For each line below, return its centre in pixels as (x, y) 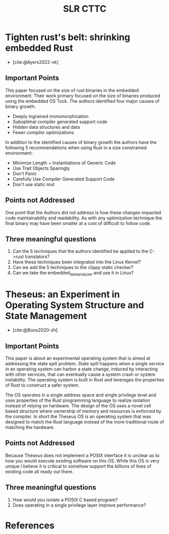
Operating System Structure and (75, 305)
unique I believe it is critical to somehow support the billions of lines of (78, 466)
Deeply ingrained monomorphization (50, 116)
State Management (46, 316)
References (30, 525)
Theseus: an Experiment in (63, 295)
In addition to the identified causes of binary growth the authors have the (81, 142)
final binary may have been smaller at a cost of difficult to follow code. (78, 223)
